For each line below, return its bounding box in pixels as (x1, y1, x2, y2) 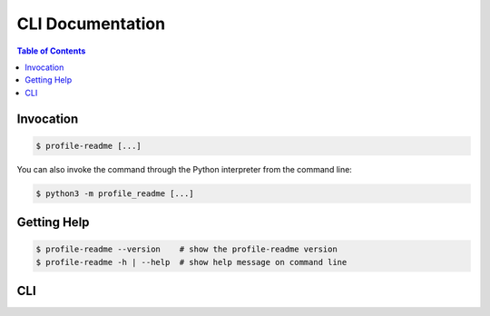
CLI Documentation (16, 14, 166, 34)
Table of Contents (16, 45, 86, 56)
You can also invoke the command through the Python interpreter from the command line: (16, 163, 353, 174)
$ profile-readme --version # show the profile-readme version (35, 244, 338, 254)
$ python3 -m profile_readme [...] (35, 188, 194, 199)
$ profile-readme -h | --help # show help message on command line (35, 257, 348, 267)
